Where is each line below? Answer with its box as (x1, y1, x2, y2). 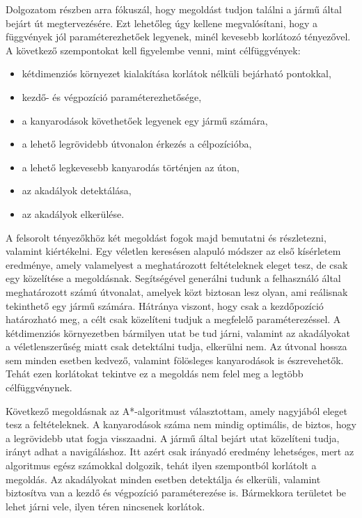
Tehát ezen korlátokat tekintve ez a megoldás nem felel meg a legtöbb (6, 366, 304, 381)
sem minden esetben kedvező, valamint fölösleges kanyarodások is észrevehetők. (6, 352, 344, 367)
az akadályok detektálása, (22, 183, 132, 198)
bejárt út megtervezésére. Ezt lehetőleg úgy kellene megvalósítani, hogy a (6, 15, 318, 30)
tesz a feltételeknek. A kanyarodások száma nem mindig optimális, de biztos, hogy (6, 417, 356, 432)
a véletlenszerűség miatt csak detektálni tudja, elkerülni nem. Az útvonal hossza (6, 339, 347, 354)
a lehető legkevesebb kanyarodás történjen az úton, (22, 159, 239, 174)
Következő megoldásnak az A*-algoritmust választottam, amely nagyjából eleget (6, 403, 347, 418)
